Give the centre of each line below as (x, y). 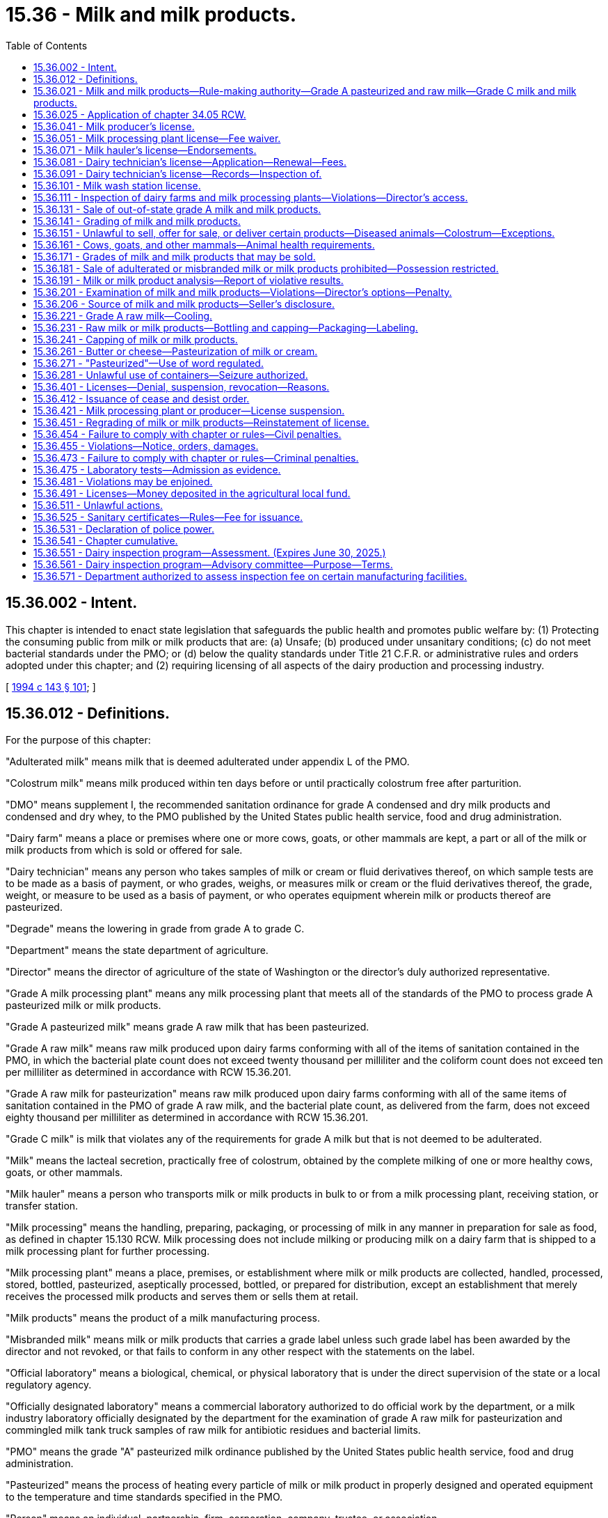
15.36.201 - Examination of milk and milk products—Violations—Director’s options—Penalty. (243, 292)
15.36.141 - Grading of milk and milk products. (137, 221)
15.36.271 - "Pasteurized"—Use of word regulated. (149, 363)
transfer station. (42, 1206)
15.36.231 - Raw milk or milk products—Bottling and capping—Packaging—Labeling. (226, 327)
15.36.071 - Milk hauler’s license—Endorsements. (145, 150)
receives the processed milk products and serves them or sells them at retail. (182, 1297)
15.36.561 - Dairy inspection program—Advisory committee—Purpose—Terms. (213, 564)
